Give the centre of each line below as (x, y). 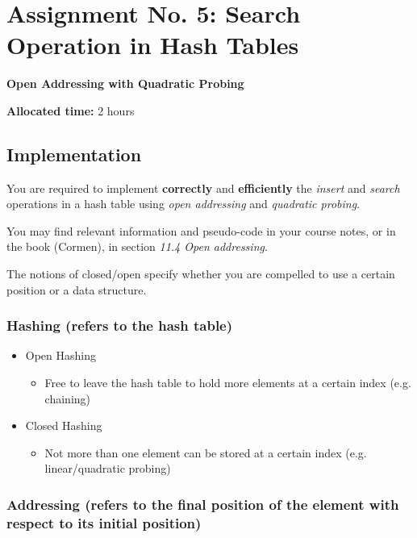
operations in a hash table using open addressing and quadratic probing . (183, 204)
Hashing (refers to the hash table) (120, 325)
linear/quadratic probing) (108, 468)
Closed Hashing (64, 425)
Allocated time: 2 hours (71, 110)
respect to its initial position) (104, 522)
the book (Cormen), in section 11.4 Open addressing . (137, 246)
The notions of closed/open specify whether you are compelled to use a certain (201, 274)
